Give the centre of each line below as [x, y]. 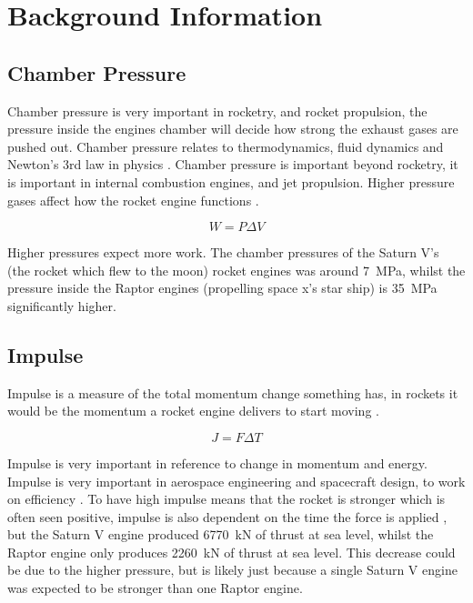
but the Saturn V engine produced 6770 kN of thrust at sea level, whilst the [221, 534]
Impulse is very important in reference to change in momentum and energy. [217, 462]
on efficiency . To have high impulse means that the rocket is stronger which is [226, 499]
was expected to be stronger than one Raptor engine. [155, 588]
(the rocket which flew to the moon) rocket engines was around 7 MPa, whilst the [236, 270]
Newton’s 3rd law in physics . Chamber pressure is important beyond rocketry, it [233, 164]
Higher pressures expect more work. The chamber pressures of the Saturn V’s [223, 252]
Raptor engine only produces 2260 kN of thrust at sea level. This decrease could [231, 552]
